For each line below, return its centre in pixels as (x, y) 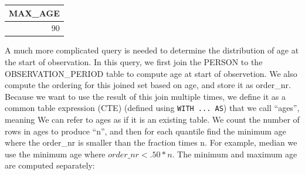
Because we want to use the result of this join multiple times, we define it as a (145, 96)
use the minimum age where (55, 154)
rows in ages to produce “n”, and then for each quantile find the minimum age (145, 131)
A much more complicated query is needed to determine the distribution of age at (152, 50)
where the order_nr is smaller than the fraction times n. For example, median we (151, 142)
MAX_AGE (34, 13)
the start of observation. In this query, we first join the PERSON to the (134, 62)
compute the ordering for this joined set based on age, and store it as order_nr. (148, 85)
